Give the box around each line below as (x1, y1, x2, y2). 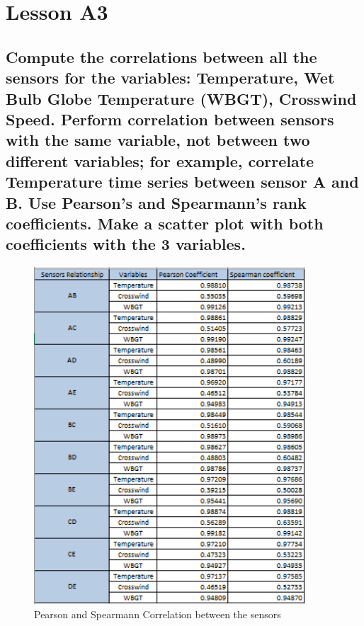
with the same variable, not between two (6, 129, 310, 151)
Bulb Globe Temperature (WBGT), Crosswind (6, 87, 357, 109)
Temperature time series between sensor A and (6, 171, 359, 193)
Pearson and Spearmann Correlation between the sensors (34, 606, 281, 621)
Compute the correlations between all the (6, 45, 317, 67)
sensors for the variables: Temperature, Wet (6, 67, 335, 89)
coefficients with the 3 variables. (6, 233, 246, 255)
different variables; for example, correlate (6, 149, 314, 171)
